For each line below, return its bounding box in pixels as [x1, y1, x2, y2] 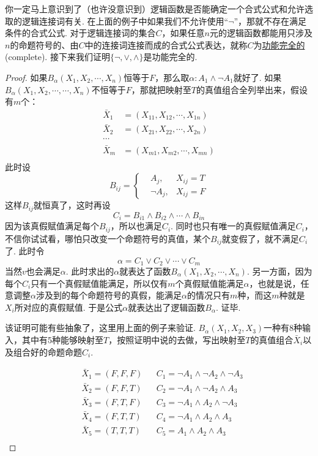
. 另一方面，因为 [246, 265, 312, 278]
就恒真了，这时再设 [33, 199, 111, 211]
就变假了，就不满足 [221, 232, 299, 245]
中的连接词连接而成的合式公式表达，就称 [84, 38, 248, 51]
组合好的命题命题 [13, 345, 82, 358]
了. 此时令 [5, 244, 45, 257]
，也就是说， [249, 276, 301, 289]
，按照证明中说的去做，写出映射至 [108, 333, 246, 346]
